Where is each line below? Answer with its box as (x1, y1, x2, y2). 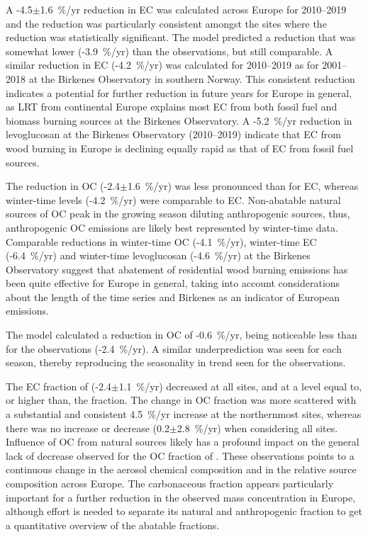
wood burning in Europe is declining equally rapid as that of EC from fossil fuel (6, 140, 354, 155)
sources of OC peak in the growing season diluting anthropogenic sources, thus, (6, 206, 350, 221)
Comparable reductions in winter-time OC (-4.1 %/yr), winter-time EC (6, 234, 317, 249)
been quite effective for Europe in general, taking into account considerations (6, 276, 340, 290)
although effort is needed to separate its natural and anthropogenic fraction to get (6, 504, 362, 519)
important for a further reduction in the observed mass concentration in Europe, (6, 490, 356, 504)
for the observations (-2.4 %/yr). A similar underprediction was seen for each (6, 341, 342, 356)
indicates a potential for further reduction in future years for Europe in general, (6, 85, 352, 100)
